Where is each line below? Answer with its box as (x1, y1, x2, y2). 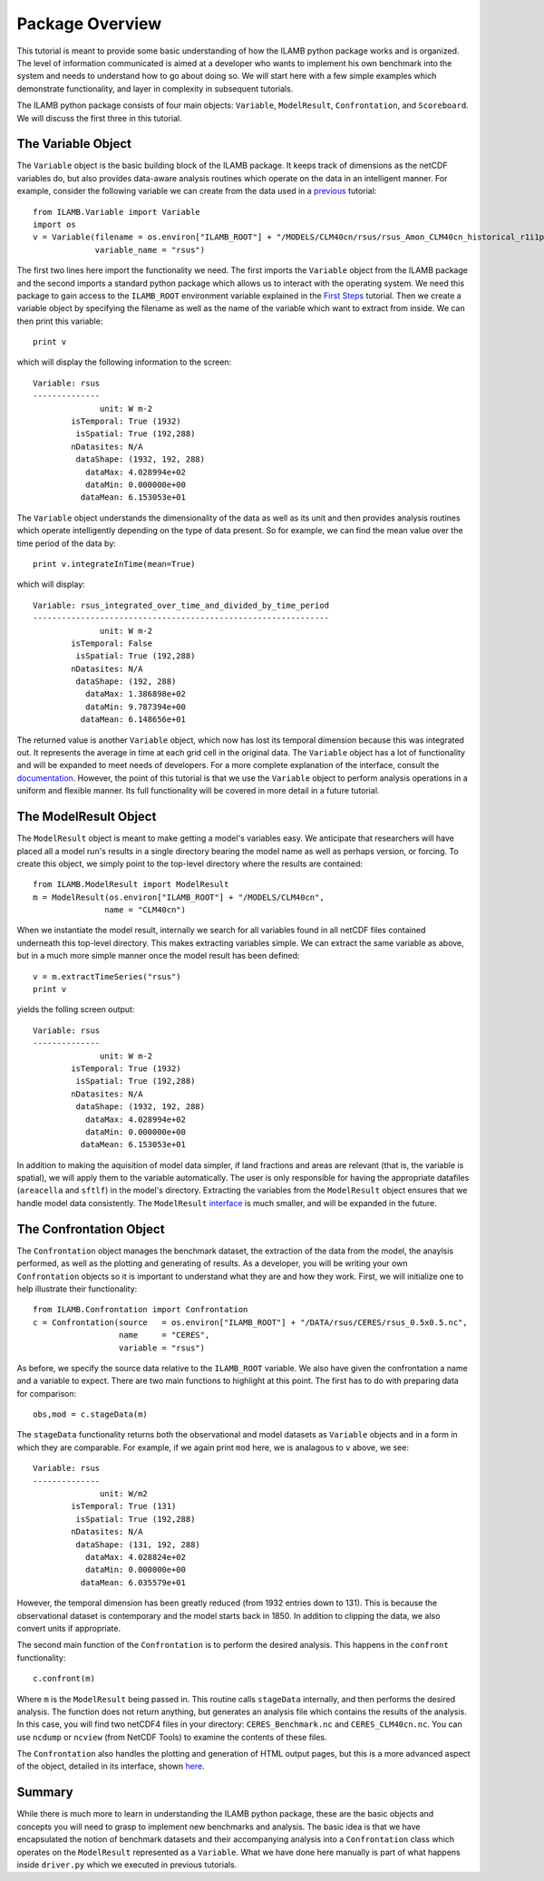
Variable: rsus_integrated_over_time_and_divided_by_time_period (33, 599, 330, 610)
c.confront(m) (33, 1673, 95, 1684)
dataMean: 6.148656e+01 (80, 715, 186, 725)
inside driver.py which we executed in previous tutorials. (16, 1859, 238, 1870)
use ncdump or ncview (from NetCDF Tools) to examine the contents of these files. (16, 1731, 327, 1742)
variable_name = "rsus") (94, 245, 206, 255)
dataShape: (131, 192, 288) (75, 1539, 201, 1550)
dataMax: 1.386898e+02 (84, 689, 186, 699)
